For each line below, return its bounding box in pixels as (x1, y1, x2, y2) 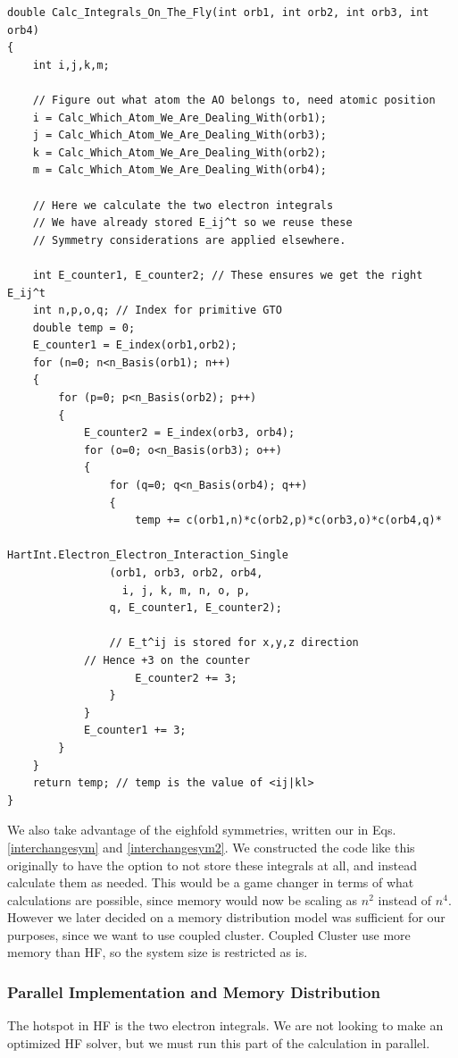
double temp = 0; (32, 321, 136, 334)
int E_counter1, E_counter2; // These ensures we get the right (32, 268, 423, 281)
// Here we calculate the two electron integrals (32, 198, 334, 212)
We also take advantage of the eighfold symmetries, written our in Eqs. (7, 820, 396, 839)
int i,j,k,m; (32, 58, 110, 71)
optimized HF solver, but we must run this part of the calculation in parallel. (7, 1033, 430, 1052)
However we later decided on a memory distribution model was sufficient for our (7, 908, 446, 927)
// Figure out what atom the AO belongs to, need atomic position (32, 93, 436, 106)
